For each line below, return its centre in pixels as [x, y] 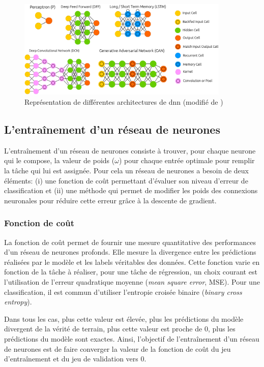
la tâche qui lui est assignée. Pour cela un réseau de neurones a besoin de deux [127, 171]
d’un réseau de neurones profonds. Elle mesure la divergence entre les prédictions [130, 252]
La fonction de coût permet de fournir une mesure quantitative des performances [130, 242]
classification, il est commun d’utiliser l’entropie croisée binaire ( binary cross [123, 292]
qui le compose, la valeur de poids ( [60, 160]
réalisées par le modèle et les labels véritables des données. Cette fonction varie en [132, 262]
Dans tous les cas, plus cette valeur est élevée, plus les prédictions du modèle [124, 318]
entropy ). [18, 302]
